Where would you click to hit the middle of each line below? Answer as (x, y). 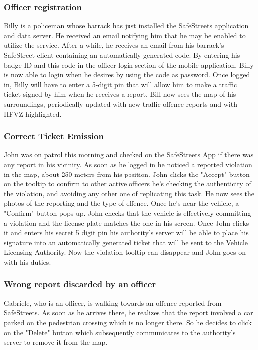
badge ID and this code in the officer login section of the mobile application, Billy (129, 65)
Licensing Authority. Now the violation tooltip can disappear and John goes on (125, 252)
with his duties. (28, 262)
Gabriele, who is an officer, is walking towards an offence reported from (113, 302)
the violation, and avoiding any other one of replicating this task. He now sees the (129, 193)
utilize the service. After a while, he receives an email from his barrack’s (114, 45)
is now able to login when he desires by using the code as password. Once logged (127, 75)
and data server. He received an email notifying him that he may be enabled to (125, 35)
